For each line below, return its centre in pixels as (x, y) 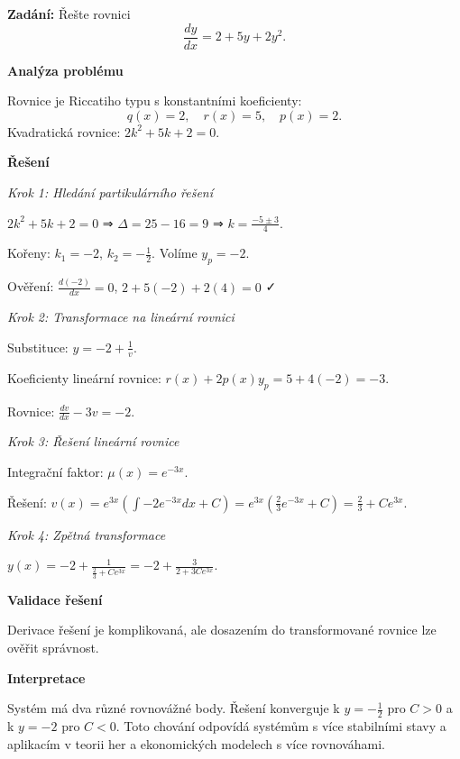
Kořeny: (29, 253)
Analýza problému (65, 70)
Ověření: (31, 286)
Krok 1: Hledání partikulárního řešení (110, 192)
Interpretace (46, 677)
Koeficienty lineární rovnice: (84, 377)
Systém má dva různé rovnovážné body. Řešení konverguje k (174, 708)
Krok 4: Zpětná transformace (87, 534)
